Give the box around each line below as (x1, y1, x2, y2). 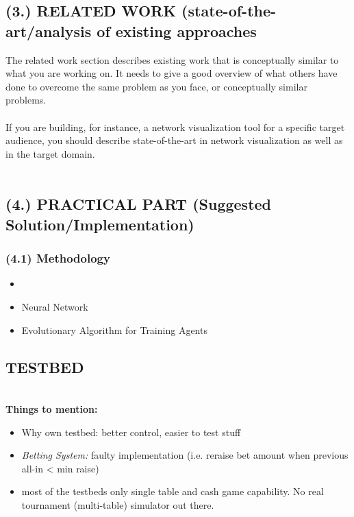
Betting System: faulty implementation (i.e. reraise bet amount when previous (21, 448, 349, 462)
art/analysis (5, 20, 92, 41)
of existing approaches (97, 20, 257, 41)
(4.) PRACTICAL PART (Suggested (5, 193, 272, 215)
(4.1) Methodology (5, 250, 110, 267)
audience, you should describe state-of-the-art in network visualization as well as (5, 133, 343, 147)
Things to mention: (5, 401, 98, 416)
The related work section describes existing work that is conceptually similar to (5, 52, 339, 67)
